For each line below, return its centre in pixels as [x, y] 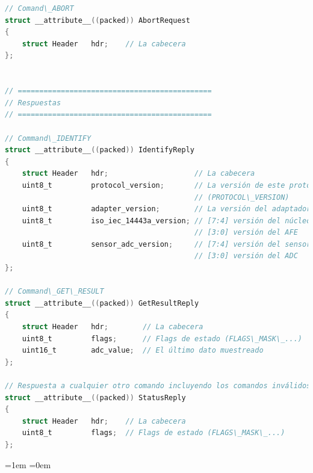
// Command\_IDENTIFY [48, 138]
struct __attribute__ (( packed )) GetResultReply [102, 303]
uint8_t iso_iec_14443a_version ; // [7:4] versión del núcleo [166, 221]
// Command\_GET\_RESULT [54, 292]
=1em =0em [28, 464]
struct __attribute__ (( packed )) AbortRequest [98, 20]
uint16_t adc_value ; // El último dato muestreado [143, 351]
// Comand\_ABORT [39, 8]
